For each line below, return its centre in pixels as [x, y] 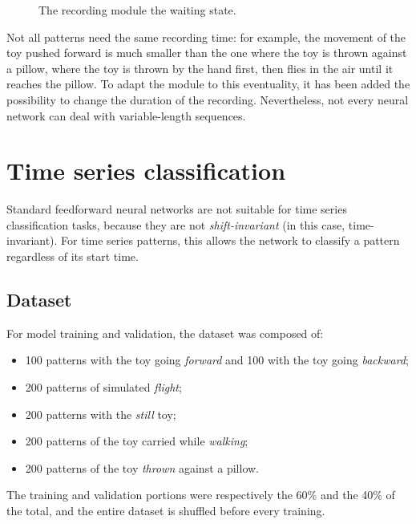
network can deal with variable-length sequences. [126, 115]
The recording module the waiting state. [137, 10]
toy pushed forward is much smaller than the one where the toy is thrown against [207, 53]
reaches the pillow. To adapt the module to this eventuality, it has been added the [208, 84]
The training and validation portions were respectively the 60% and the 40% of [201, 495]
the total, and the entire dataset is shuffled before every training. [166, 511]
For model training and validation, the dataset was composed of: [165, 333]
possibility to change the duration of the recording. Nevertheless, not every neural [208, 99]
